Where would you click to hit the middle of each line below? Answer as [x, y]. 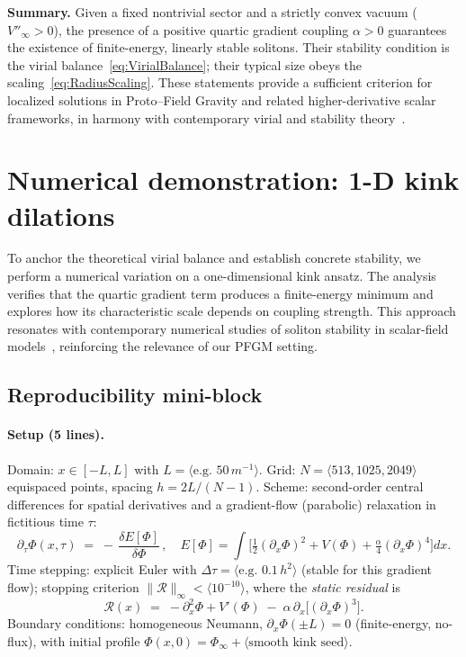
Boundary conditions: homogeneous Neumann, [135, 623]
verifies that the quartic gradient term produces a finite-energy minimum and [220, 293]
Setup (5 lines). [56, 434]
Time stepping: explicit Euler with [102, 569]
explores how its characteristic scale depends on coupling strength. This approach [232, 311]
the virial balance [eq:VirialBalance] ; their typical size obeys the [185, 64]
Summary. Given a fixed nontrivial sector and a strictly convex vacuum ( [212, 12]
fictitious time [45, 522]
